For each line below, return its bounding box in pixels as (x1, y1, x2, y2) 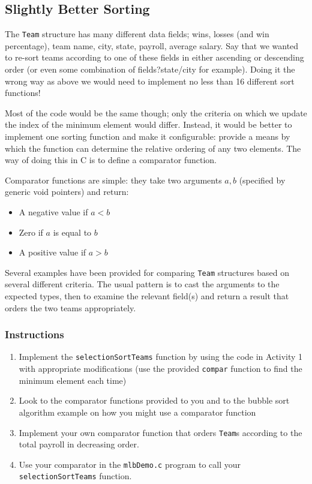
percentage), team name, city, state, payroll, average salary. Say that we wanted (5, 39, 299, 52)
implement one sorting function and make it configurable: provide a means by (5, 130, 290, 143)
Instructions (5, 327, 64, 342)
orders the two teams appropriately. (5, 301, 136, 314)
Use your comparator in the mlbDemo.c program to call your (19, 458, 241, 470)
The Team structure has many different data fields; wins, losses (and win (5, 28, 269, 40)
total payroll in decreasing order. (19, 438, 139, 450)
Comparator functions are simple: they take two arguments (5, 173, 222, 186)
